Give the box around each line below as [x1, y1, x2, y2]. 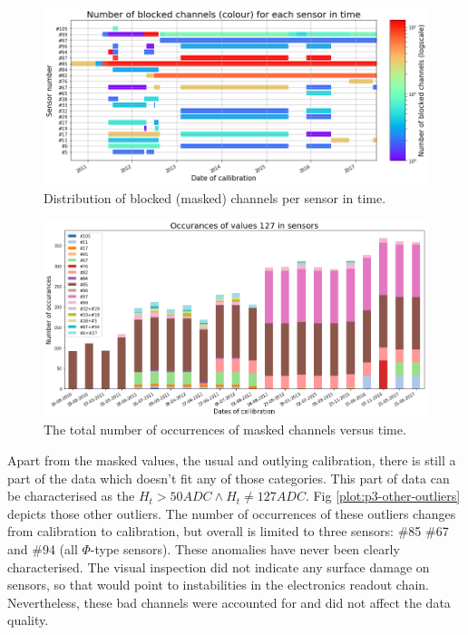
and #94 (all [7, 540, 78, 559]
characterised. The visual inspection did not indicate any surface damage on [7, 557, 430, 576]
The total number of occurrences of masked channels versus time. [44, 420, 406, 439]
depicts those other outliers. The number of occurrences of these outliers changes [7, 503, 456, 523]
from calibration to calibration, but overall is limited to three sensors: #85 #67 [7, 522, 449, 541]
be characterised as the [7, 486, 135, 505]
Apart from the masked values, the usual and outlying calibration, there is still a [7, 451, 456, 470]
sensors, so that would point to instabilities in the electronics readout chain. [7, 575, 429, 594]
